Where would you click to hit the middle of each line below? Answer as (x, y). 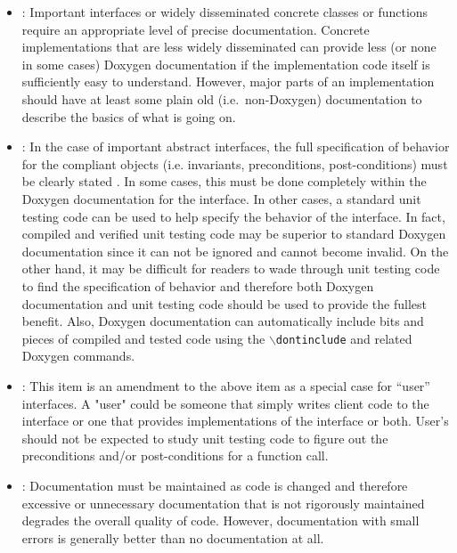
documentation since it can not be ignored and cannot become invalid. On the (235, 251)
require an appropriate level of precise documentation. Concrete (196, 29)
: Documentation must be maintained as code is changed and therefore (215, 485)
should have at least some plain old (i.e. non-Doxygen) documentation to (222, 98)
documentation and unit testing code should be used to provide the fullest (224, 303)
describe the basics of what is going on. (129, 116)
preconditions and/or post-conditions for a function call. (175, 455)
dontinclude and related (344, 338)
